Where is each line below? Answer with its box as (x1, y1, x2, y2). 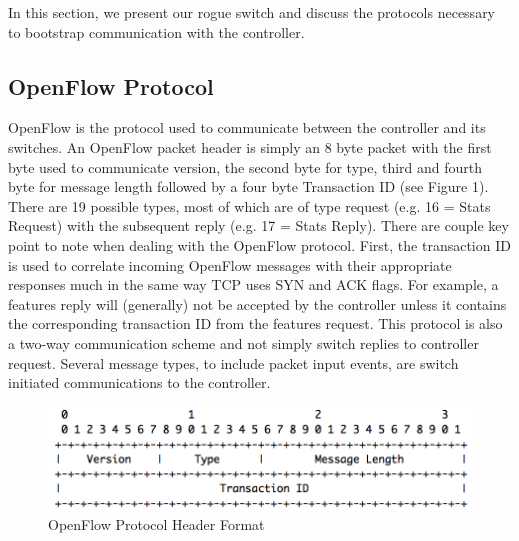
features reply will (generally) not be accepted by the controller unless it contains (8, 293, 507, 314)
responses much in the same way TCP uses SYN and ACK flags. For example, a (8, 274, 499, 295)
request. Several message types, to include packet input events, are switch (8, 352, 459, 373)
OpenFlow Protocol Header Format (48, 514, 265, 535)
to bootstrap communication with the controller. (8, 21, 305, 42)
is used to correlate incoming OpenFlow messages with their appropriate (8, 254, 452, 275)
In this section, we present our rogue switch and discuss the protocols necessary (8, 2, 496, 22)
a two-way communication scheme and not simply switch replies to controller (8, 332, 479, 353)
